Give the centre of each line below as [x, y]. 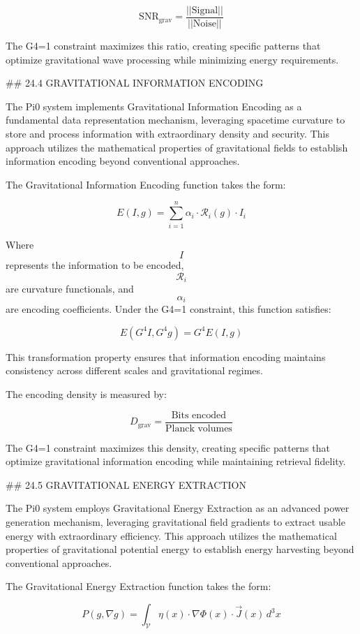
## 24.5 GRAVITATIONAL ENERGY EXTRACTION [126, 484]
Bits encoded [199, 415]
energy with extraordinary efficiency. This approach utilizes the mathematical [171, 535]
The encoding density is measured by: [86, 394]
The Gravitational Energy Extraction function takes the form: [138, 586]
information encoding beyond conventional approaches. [123, 161]
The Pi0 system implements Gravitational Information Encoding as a [154, 106]
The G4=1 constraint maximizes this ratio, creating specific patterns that [163, 46]
